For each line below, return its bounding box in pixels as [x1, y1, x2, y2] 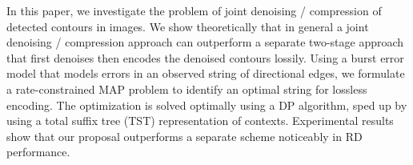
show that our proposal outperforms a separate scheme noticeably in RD [6, 127, 363, 144]
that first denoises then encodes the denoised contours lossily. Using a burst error [6, 49, 404, 66]
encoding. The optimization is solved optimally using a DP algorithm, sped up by [6, 96, 407, 113]
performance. [6, 143, 70, 160]
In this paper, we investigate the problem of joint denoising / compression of [6, 2, 382, 18]
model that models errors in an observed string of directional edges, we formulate [6, 65, 405, 82]
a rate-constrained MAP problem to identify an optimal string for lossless [6, 80, 367, 97]
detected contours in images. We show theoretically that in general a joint [6, 18, 369, 34]
